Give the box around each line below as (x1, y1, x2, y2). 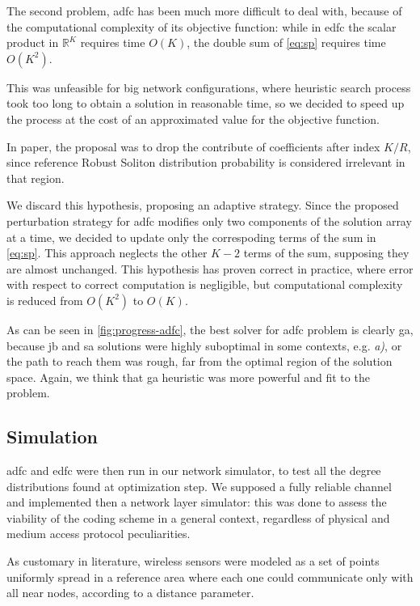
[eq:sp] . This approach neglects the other (6, 244, 208, 261)
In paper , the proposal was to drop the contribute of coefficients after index (6, 138, 380, 155)
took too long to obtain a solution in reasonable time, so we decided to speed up (6, 95, 405, 112)
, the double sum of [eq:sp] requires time (187, 34, 386, 51)
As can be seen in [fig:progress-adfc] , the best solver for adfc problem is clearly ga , (6, 320, 414, 337)
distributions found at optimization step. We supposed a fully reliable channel (6, 477, 392, 494)
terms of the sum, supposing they (243, 244, 409, 261)
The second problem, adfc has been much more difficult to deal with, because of (6, 2, 402, 19)
